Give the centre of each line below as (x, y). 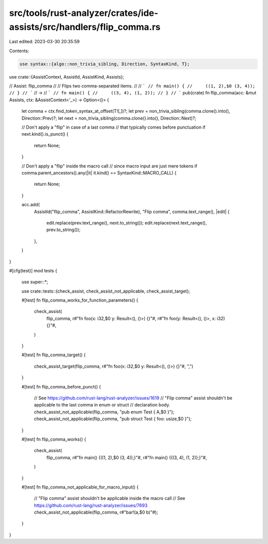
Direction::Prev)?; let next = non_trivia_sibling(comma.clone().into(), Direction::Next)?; (109, 118)
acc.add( (31, 205)
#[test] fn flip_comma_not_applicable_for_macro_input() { (80, 487)
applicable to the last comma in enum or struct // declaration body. (102, 405)
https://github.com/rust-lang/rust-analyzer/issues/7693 (91, 505)
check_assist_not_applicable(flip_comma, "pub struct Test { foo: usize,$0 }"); (113, 419)
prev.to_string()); (64, 230)
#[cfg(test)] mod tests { (33, 270)
